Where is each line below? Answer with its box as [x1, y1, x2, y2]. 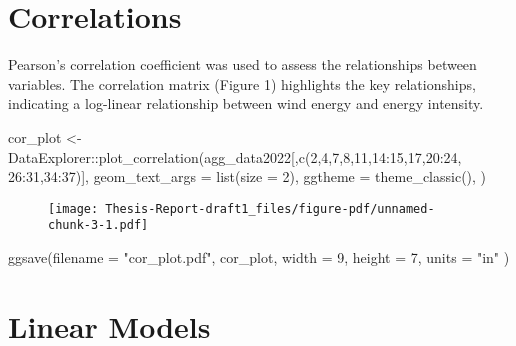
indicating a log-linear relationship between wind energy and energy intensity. [8, 93, 484, 114]
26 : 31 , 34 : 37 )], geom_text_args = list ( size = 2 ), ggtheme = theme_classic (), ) [8, 166, 487, 187]
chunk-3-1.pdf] [48, 218, 149, 233]
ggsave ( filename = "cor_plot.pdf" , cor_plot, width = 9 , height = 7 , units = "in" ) [8, 247, 510, 267]
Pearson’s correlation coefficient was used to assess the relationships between [8, 54, 477, 75]
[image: [48, 201, 99, 216]
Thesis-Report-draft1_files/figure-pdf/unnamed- [105, 201, 435, 216]
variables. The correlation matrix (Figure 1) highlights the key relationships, [8, 73, 476, 94]
